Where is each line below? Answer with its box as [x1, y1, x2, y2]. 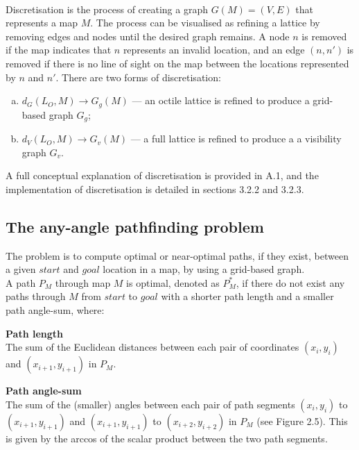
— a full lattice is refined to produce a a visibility [130, 131, 342, 146]
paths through [6, 289, 66, 303]
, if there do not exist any [236, 275, 345, 290]
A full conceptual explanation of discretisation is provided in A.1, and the [6, 168, 319, 183]
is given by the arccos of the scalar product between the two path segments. [6, 431, 328, 445]
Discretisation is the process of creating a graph [6, 1, 208, 16]
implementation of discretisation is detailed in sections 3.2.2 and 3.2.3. [6, 181, 304, 196]
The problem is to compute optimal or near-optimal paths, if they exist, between [6, 248, 349, 262]
